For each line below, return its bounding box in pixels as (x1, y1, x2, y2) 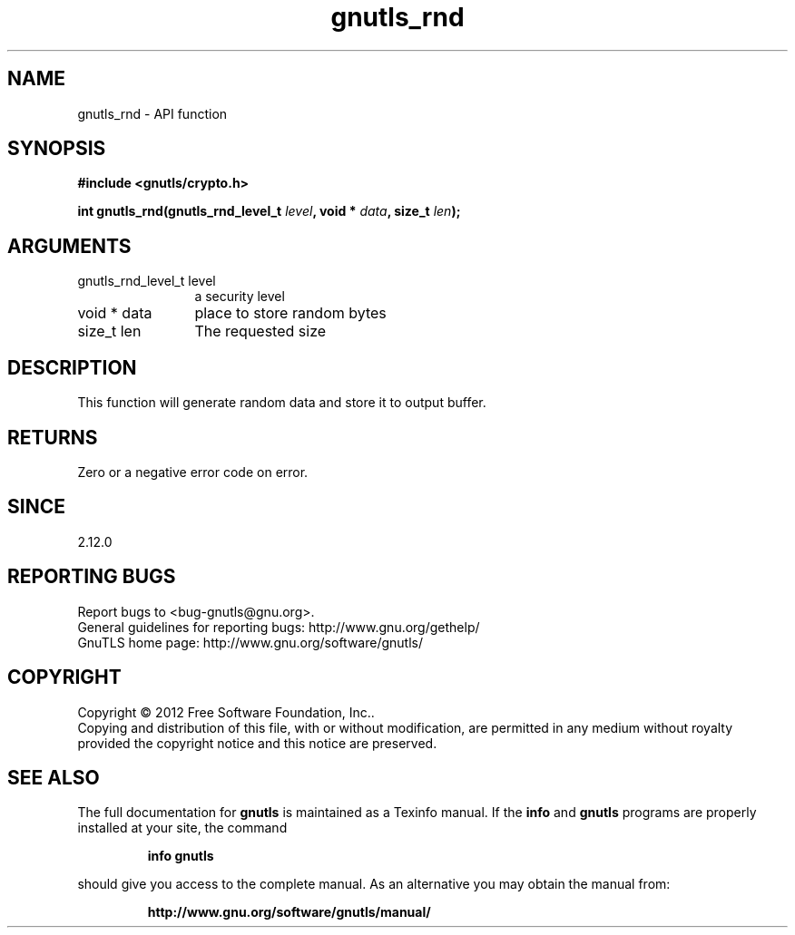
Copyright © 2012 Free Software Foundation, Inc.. (77, 704, 375, 720)
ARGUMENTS (7, 234, 132, 258)
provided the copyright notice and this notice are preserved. (77, 735, 437, 751)
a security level (194, 288, 285, 305)
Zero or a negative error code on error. (77, 463, 309, 480)
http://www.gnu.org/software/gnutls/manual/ (147, 904, 431, 920)
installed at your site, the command (77, 820, 288, 836)
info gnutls (147, 848, 214, 864)
